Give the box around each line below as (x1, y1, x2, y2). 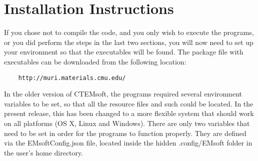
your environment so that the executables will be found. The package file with (4, 46, 243, 57)
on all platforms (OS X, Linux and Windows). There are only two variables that (4, 117, 250, 128)
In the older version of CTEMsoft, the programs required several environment (4, 88, 242, 99)
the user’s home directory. (4, 147, 83, 157)
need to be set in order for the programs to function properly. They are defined (4, 127, 246, 138)
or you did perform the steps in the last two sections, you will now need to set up (4, 36, 253, 47)
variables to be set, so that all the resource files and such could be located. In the (4, 98, 253, 108)
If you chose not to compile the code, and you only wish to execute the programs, (4, 27, 254, 37)
